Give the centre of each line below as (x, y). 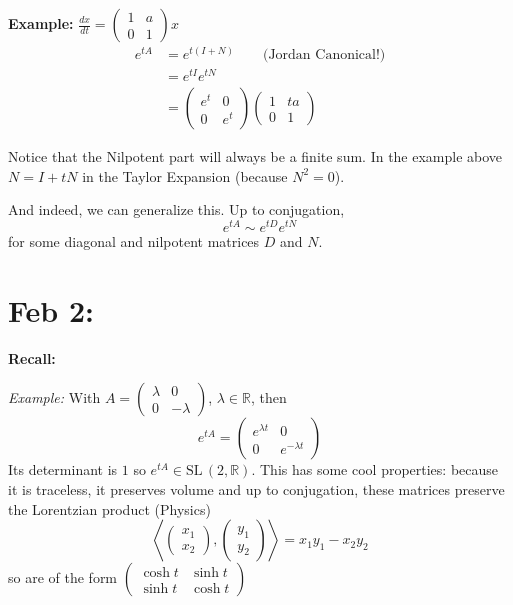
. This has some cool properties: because (375, 469)
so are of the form (63, 577)
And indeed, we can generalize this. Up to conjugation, (176, 209)
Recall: (32, 357)
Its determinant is (63, 469)
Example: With (54, 397)
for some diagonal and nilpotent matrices (134, 241)
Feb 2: (51, 309)
